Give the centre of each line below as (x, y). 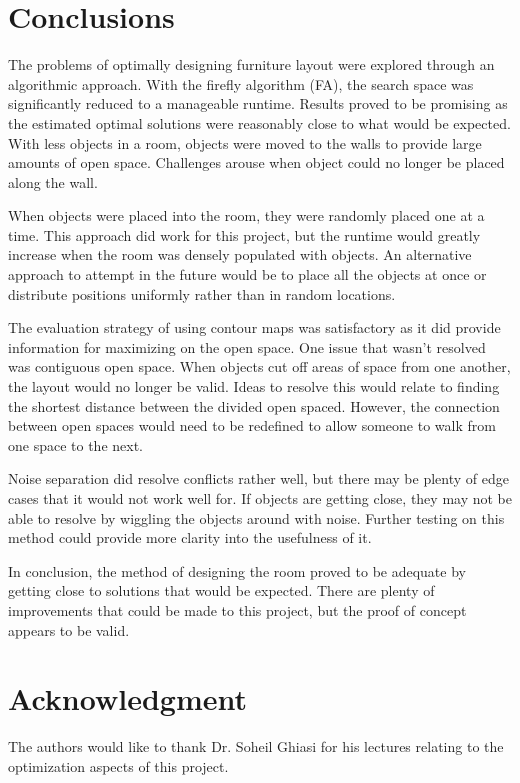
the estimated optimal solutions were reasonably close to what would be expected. (259, 122)
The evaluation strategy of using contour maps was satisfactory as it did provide (254, 327)
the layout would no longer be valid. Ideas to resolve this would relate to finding (254, 386)
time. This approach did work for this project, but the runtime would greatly (244, 234)
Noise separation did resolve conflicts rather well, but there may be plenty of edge (258, 478)
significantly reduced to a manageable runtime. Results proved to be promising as (258, 103)
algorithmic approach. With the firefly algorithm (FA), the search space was (241, 83)
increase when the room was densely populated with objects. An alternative (240, 254)
